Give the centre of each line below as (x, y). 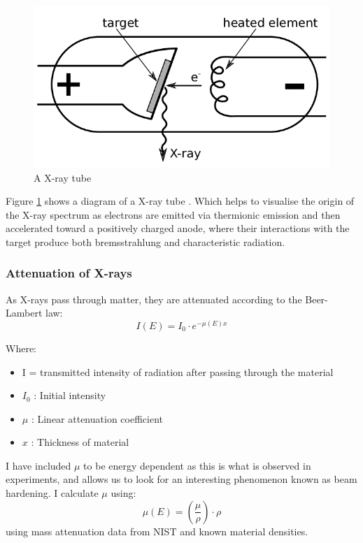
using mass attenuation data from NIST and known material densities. (157, 531)
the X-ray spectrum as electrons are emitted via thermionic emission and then (173, 214)
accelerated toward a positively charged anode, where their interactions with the (178, 228)
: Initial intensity (70, 395)
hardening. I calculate (52, 493)
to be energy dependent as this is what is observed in (197, 465)
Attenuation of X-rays (69, 273)
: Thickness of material (80, 442)
